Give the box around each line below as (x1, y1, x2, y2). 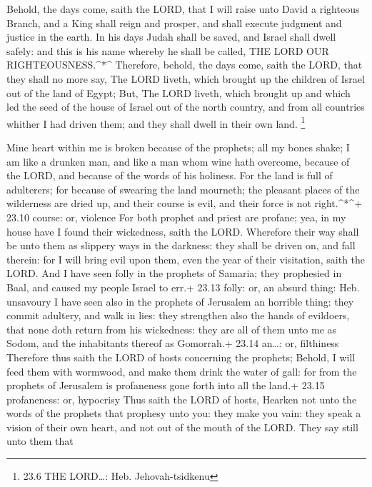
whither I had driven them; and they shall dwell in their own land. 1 (6, 114, 306, 131)
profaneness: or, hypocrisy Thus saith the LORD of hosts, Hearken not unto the (6, 391, 357, 406)
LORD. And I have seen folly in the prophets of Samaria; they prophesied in (6, 266, 342, 281)
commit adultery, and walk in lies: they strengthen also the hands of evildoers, (6, 308, 350, 323)
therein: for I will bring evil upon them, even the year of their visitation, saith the (6, 251, 366, 266)
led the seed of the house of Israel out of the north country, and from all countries (6, 99, 365, 114)
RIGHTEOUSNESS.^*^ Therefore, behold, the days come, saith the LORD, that (6, 57, 363, 72)
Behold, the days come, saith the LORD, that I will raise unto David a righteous (6, 1, 360, 16)
